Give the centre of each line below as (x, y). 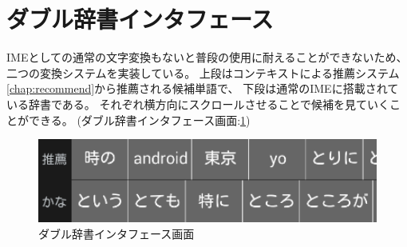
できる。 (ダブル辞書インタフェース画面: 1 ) (139, 120)
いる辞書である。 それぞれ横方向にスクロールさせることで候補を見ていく (198, 104)
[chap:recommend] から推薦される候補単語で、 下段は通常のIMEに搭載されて (203, 88)
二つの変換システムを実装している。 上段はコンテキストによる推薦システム (203, 72)
